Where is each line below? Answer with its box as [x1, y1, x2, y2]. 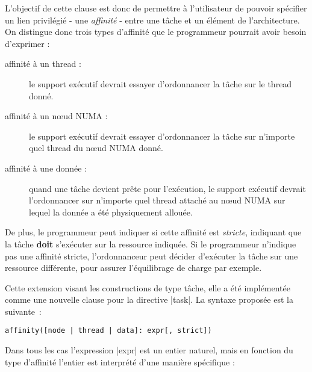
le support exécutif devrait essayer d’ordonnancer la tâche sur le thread [29, 77, 292, 90]
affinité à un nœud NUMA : [5, 110, 108, 122]
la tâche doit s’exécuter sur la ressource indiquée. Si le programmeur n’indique [5, 237, 296, 250]
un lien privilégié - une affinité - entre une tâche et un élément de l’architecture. [5, 13, 300, 26]
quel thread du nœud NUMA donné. [29, 141, 163, 154]
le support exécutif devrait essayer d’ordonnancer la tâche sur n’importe [29, 129, 295, 142]
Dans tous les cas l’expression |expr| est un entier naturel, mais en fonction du [5, 344, 293, 356]
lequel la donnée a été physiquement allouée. [29, 205, 193, 218]
